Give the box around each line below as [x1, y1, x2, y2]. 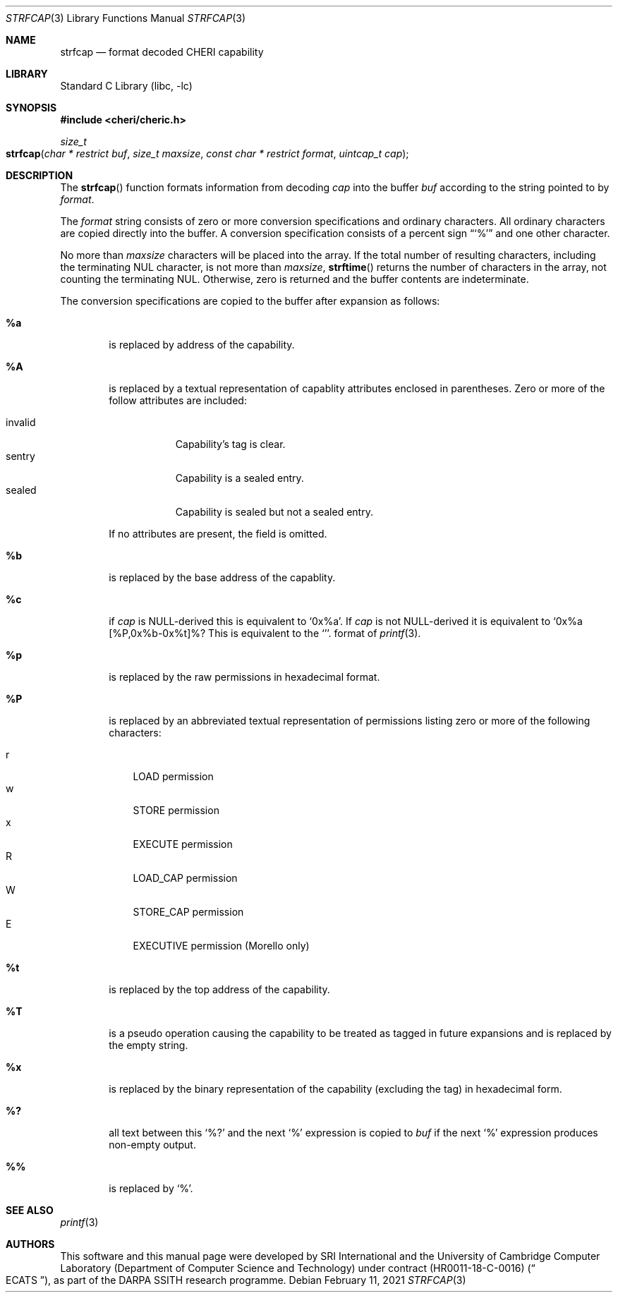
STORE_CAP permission [133, 906, 244, 918]
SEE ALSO [6, 1204, 54, 1216]
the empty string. [109, 1039, 188, 1051]
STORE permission [133, 804, 219, 816]
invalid [6, 416, 36, 428]
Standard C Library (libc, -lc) [60, 80, 193, 92]
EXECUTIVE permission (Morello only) [133, 940, 310, 952]
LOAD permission [133, 770, 214, 782]
